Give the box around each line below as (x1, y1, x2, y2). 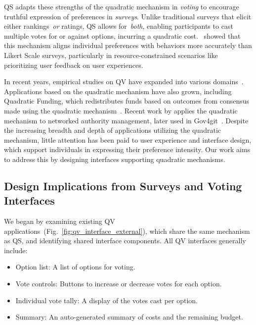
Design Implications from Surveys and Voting (4, 178, 242, 193)
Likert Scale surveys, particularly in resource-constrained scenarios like (4, 50, 218, 60)
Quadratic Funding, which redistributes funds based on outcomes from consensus (4, 96, 250, 106)
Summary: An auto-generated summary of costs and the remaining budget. (15, 312, 243, 322)
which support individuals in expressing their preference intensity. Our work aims (4, 144, 251, 155)
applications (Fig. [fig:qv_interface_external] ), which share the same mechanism (4, 225, 250, 236)
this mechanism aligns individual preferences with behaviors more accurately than (4, 40, 252, 51)
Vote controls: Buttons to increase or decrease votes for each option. (15, 278, 222, 289)
